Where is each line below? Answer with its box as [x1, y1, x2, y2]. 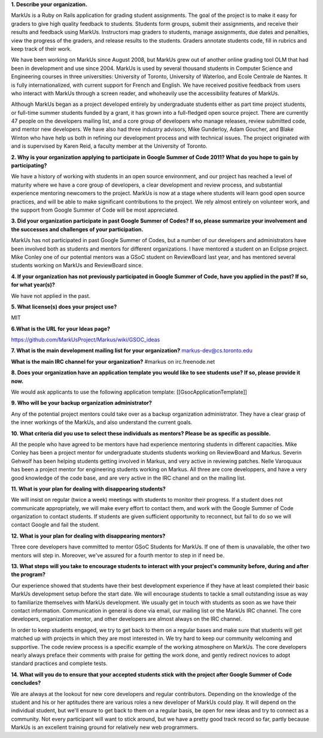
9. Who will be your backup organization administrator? [11, 400, 153, 407]
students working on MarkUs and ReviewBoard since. [11, 262, 144, 269]
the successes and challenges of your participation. [11, 225, 144, 233]
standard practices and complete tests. [11, 660, 108, 667]
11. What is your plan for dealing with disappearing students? [11, 485, 166, 492]
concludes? [11, 679, 41, 687]
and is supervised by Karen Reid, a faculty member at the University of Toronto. [11, 142, 208, 150]
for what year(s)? [11, 281, 55, 288]
